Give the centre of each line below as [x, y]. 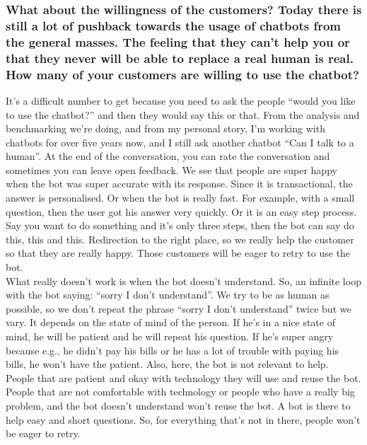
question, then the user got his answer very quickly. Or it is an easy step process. [181, 211]
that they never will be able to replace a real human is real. [180, 58]
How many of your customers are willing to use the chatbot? [182, 74]
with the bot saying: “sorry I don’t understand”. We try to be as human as [168, 295]
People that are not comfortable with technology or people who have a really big [180, 392]
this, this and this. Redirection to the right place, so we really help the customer [180, 239]
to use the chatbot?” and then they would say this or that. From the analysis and [183, 114]
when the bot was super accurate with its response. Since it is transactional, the [179, 184]
